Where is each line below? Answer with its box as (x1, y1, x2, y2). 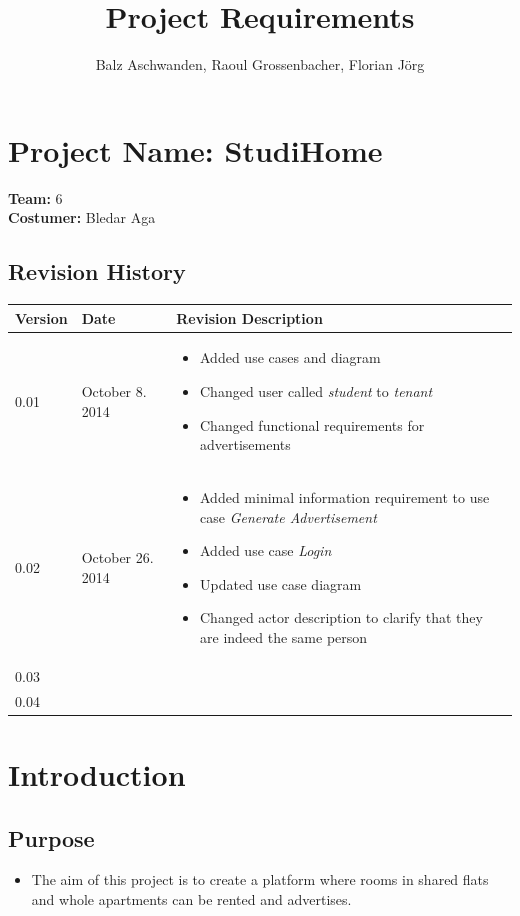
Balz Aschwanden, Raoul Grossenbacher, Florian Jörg (95, 54, 425, 75)
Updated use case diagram (200, 573, 362, 594)
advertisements (200, 434, 291, 455)
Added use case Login (200, 540, 332, 561)
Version (15, 307, 68, 328)
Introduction (8, 753, 186, 794)
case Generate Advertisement (200, 506, 377, 527)
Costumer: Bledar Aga (8, 207, 156, 228)
